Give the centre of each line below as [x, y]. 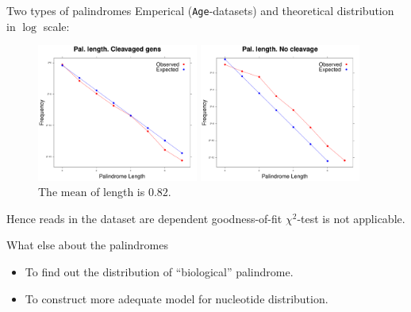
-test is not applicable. [351, 218]
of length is [118, 192]
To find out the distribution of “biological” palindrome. [159, 271]
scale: [56, 26]
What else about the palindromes [87, 245]
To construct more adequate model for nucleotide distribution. [177, 298]
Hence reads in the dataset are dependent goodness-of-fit [144, 218]
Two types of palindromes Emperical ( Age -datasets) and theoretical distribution [200, 10]
